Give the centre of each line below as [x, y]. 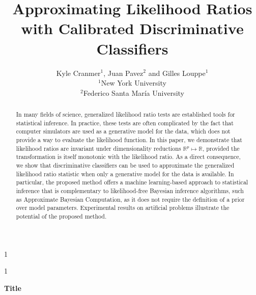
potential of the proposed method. [61, 216]
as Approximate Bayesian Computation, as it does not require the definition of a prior [130, 199]
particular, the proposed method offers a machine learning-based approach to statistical [132, 182]
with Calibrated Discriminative [132, 28]
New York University [134, 83]
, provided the [221, 148]
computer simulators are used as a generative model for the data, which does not [123, 131]
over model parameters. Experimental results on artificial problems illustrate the [123, 208]
